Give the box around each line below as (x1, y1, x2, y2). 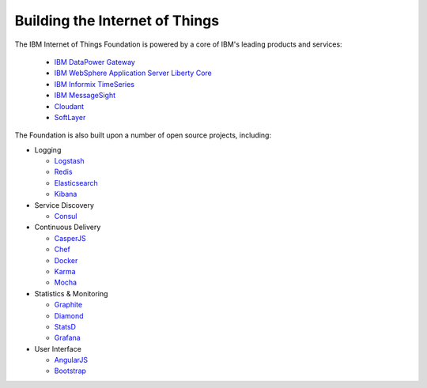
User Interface (34, 344, 82, 353)
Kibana (54, 190, 77, 199)
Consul (54, 212, 77, 221)
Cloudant (54, 101, 85, 111)
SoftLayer (54, 112, 86, 122)
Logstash (54, 156, 85, 166)
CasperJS (54, 233, 86, 243)
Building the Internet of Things (14, 12, 220, 29)
